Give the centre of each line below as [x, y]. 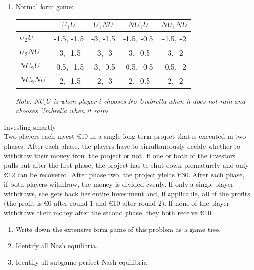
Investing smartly [30, 126]
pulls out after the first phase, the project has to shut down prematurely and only [127, 165]
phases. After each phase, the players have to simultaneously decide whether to [122, 145]
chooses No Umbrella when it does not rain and [174, 101]
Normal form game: [44, 6]
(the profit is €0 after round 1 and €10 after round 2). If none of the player [117, 203]
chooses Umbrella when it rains [62, 110]
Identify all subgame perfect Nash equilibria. [82, 261]
